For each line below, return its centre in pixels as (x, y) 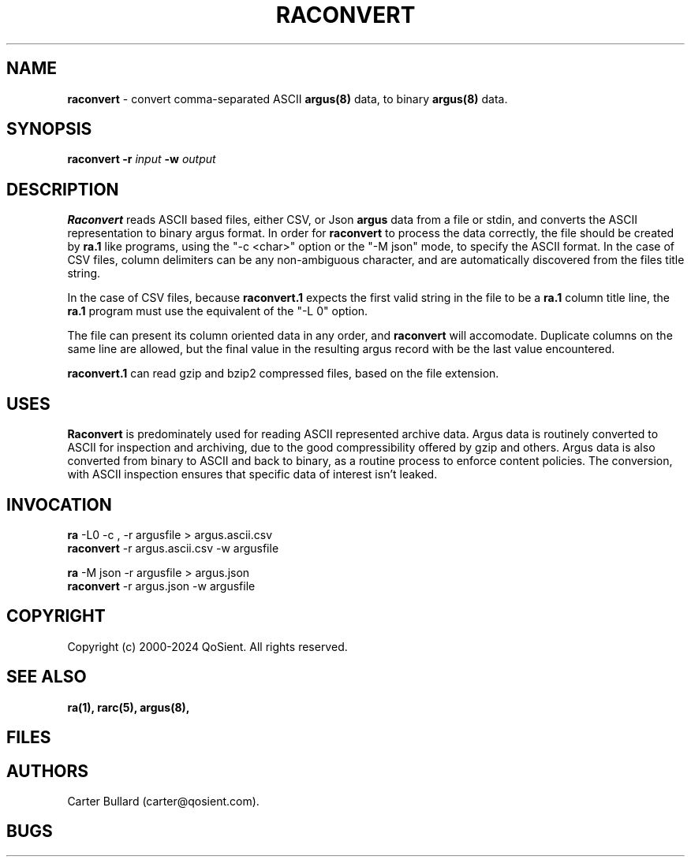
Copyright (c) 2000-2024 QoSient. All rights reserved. (207, 646)
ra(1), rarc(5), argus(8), (129, 707)
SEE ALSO (47, 677)
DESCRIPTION (63, 189)
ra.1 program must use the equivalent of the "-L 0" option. (218, 311)
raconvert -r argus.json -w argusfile (161, 586)
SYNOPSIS (49, 129)
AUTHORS (48, 771)
